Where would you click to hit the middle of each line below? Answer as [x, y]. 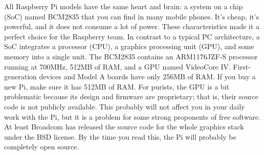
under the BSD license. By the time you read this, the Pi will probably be [120, 136]
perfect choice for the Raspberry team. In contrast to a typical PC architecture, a [132, 36]
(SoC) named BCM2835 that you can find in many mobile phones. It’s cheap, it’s [132, 16]
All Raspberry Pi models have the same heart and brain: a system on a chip [124, 6]
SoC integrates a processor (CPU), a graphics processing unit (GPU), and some [129, 46]
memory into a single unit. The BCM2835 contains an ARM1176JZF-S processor [131, 56]
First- [242, 66]
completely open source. [42, 147]
